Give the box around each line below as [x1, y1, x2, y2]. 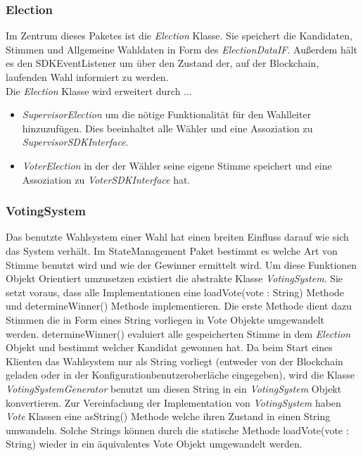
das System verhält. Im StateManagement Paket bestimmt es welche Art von [6, 243, 338, 258]
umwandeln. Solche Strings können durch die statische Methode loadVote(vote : [6, 422, 349, 437]
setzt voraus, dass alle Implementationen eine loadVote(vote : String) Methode [6, 284, 345, 299]
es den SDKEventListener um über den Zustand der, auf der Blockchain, [6, 56, 319, 70]
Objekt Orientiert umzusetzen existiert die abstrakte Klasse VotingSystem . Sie [6, 271, 343, 286]
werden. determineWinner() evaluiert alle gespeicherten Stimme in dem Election [6, 326, 351, 341]
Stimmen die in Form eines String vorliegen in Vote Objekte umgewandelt [6, 312, 325, 327]
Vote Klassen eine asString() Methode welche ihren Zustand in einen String [6, 409, 331, 424]
